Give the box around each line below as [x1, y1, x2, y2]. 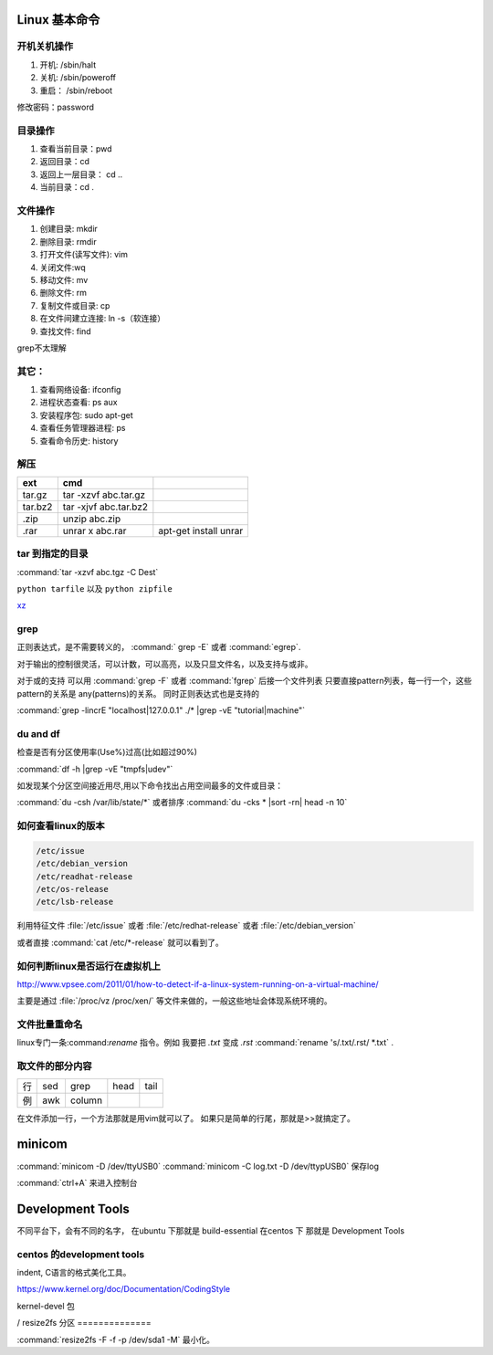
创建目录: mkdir [39, 224, 98, 235]
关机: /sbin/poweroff [39, 72, 117, 83]
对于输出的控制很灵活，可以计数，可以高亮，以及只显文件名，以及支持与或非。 [16, 658, 313, 669]
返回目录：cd [39, 156, 90, 167]
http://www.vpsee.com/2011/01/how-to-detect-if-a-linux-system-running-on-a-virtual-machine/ [16, 978, 379, 990]
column [69, 1094, 103, 1107]
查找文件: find [39, 325, 91, 337]
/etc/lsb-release [36, 897, 114, 908]
